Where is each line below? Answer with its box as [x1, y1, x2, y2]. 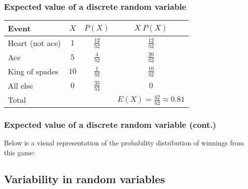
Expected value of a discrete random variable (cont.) [4, 118, 217, 131]
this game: [4, 147, 35, 158]
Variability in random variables [4, 171, 165, 187]
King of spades [8, 66, 58, 77]
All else [8, 80, 33, 92]
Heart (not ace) [8, 37, 61, 49]
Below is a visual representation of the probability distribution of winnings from [4, 138, 244, 148]
